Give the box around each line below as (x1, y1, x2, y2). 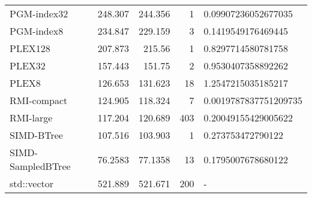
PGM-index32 (10, 7, 68, 20)
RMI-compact (10, 93, 68, 107)
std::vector (10, 176, 54, 190)
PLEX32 (10, 59, 46, 72)
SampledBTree (10, 159, 71, 173)
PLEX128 (10, 41, 50, 55)
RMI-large (10, 111, 53, 124)
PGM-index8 (10, 24, 64, 38)
